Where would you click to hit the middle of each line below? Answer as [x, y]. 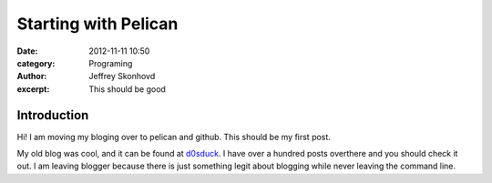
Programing [111, 63]
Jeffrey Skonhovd [122, 76]
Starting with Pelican [97, 24]
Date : [27, 51]
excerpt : [33, 89]
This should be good [127, 89]
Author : [32, 76]
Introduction [53, 115]
